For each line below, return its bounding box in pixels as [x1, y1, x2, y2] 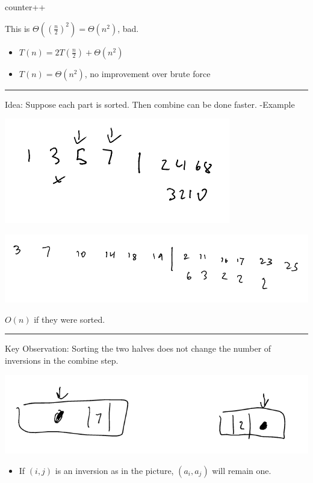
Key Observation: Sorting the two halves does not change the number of [5, 342, 271, 355]
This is [5, 22, 30, 34]
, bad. [117, 22, 139, 34]
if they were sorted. [34, 313, 105, 325]
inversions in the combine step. [5, 354, 119, 366]
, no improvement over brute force [84, 67, 211, 79]
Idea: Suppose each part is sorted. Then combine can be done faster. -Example [5, 98, 295, 110]
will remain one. [212, 464, 271, 476]
